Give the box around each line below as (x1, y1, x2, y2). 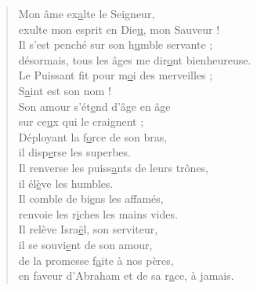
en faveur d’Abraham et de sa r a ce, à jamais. (18, 267, 234, 284)
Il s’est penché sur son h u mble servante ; (18, 36, 213, 53)
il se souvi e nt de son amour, (18, 236, 153, 252)
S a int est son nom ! (18, 82, 111, 98)
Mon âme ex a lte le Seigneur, (18, 6, 155, 21)
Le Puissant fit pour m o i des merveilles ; (18, 67, 213, 83)
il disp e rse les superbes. (18, 144, 131, 160)
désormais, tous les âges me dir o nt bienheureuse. (18, 51, 252, 68)
